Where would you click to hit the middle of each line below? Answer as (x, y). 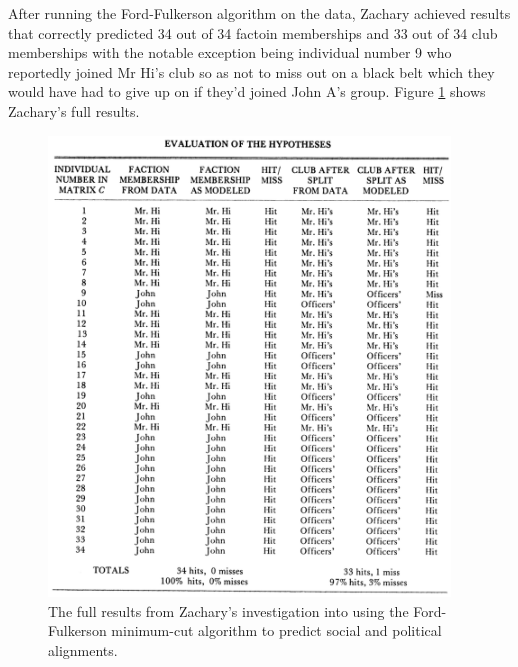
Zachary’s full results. (74, 110)
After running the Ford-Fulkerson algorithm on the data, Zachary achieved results (259, 13)
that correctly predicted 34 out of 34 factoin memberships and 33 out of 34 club (253, 32)
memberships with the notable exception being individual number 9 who (230, 52)
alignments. (83, 649)
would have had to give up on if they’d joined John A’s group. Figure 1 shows (247, 91)
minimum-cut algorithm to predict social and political (276, 630)
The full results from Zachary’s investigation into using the (228, 610)
